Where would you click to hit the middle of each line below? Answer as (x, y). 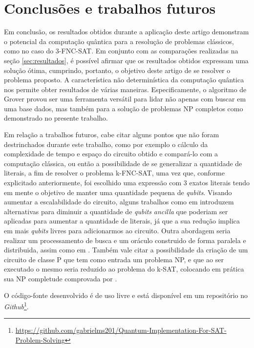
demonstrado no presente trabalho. (56, 118)
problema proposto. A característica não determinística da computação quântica (124, 80)
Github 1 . (16, 306)
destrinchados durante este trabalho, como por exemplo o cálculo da (106, 144)
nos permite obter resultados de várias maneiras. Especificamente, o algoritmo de (125, 89)
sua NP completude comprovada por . (61, 278)
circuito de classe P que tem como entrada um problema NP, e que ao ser (114, 259)
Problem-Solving (40, 340)
